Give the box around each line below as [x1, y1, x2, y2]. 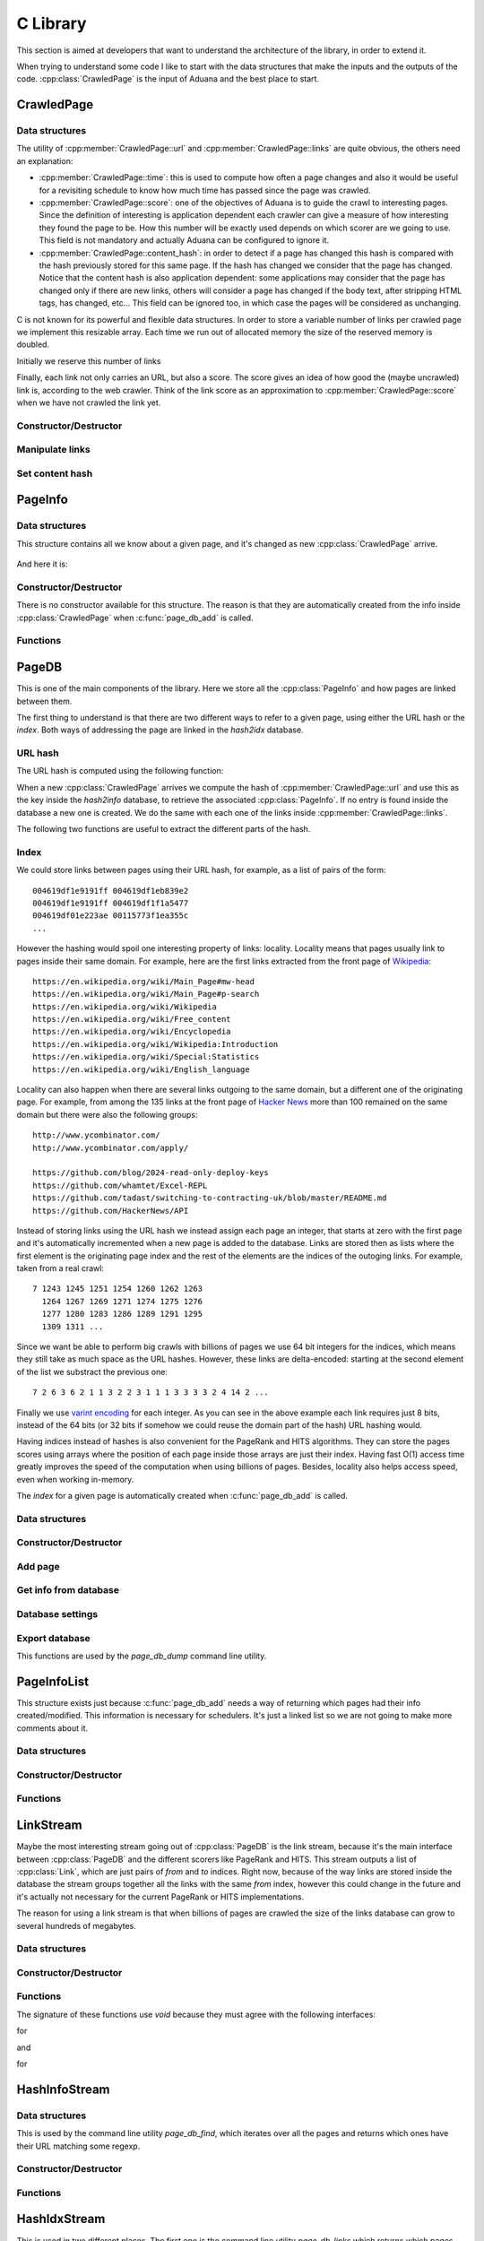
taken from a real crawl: [16, 1263, 105, 1274]
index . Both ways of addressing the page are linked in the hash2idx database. [16, 724, 304, 735]
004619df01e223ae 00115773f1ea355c [32, 911, 189, 921]
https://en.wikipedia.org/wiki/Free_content [32, 1014, 232, 1025]
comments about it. [16, 1722, 89, 1734]
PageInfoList [16, 1674, 90, 1689]
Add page [16, 1560, 60, 1572]
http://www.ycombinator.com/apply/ [32, 1143, 189, 1153]
